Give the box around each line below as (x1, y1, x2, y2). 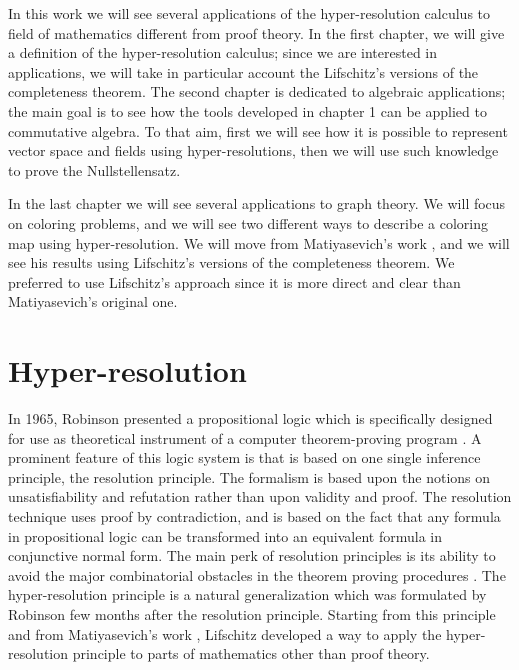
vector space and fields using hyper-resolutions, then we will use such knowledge (8, 140, 499, 161)
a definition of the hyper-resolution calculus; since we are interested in (8, 42, 438, 63)
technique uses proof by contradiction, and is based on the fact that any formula (8, 506, 501, 526)
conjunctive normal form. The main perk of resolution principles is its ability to (8, 545, 496, 566)
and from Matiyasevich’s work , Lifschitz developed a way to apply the (8, 623, 442, 644)
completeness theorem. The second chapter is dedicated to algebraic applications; (8, 81, 506, 102)
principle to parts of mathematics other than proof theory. (72, 643, 430, 664)
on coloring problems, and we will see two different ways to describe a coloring (8, 212, 488, 233)
